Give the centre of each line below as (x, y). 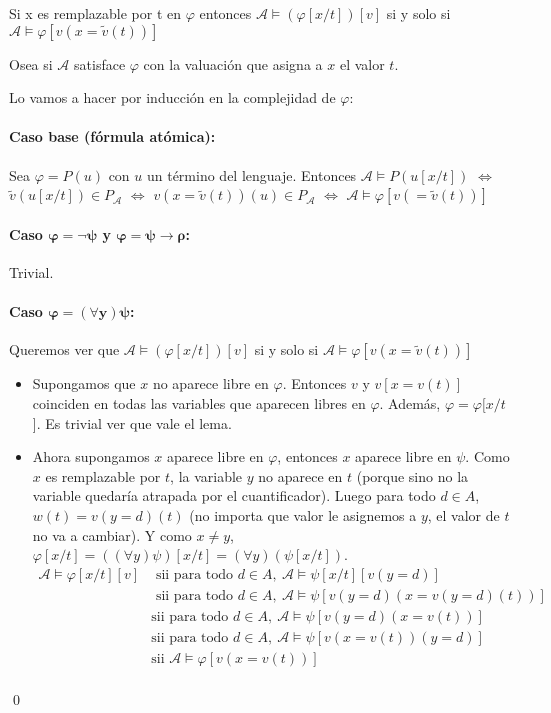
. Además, (410, 402)
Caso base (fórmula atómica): (112, 136)
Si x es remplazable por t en (95, 13)
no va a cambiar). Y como (112, 534)
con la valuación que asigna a (233, 63)
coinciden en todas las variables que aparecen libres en (199, 402)
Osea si (31, 63)
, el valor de (463, 514)
